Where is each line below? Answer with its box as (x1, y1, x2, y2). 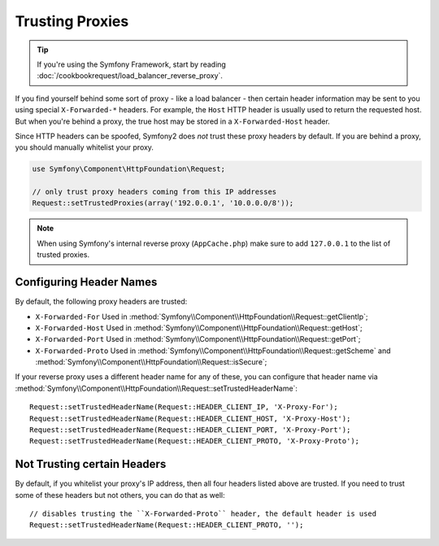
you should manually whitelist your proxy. (15, 142, 154, 152)
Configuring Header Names (15, 275, 158, 289)
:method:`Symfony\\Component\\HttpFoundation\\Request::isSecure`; (35, 357, 267, 367)
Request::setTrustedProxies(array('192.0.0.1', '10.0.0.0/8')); (32, 199, 294, 207)
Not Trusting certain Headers (15, 457, 167, 471)
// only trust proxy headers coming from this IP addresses (32, 187, 277, 197)
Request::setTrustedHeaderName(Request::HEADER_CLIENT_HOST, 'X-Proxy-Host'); (29, 413, 351, 423)
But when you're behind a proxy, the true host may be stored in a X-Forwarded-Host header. (15, 116, 331, 126)
